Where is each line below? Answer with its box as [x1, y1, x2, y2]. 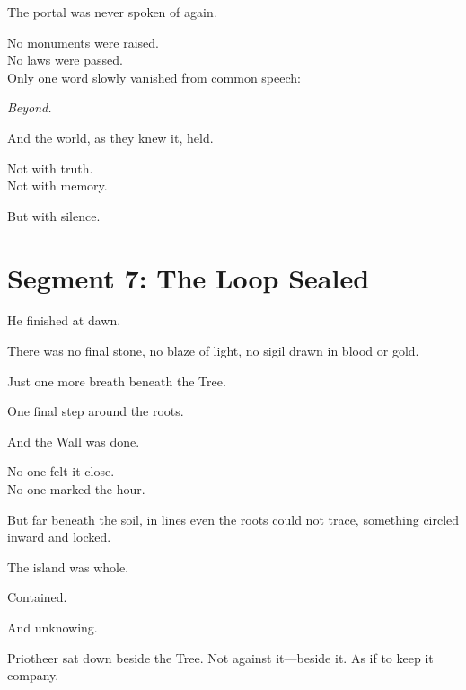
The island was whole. [7, 557, 129, 576]
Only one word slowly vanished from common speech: [7, 67, 301, 86]
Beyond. [7, 98, 52, 117]
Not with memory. [7, 176, 108, 195]
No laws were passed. [7, 50, 123, 69]
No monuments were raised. [7, 32, 159, 51]
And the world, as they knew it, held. [7, 128, 214, 146]
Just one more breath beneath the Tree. [7, 371, 226, 390]
